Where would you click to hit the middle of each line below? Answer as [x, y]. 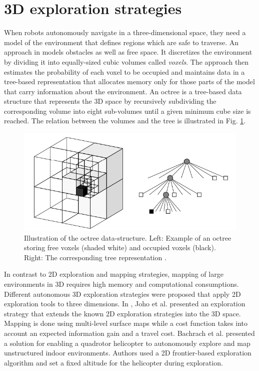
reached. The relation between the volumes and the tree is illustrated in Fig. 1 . [125, 121]
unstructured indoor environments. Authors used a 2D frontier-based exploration [128, 353]
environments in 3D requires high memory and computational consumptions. [121, 284]
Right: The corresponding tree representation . [95, 257]
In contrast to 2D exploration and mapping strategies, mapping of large [114, 274]
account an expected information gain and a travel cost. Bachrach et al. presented [129, 333]
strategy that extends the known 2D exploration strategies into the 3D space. [122, 313]
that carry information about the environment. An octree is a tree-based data [123, 91]
